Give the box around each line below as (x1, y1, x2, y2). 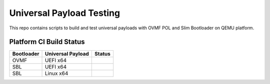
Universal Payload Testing (9, 7, 120, 18)
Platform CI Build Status (9, 38, 85, 46)
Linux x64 (45, 70, 68, 77)
